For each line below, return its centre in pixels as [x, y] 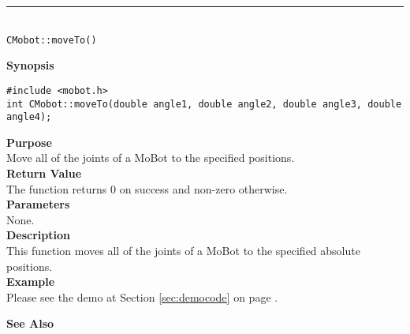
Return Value [44, 173]
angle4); [29, 117]
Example [31, 281]
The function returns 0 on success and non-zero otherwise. [147, 188]
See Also [30, 323]
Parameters [38, 204]
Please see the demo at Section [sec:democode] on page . [142, 296]
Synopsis [30, 65]
